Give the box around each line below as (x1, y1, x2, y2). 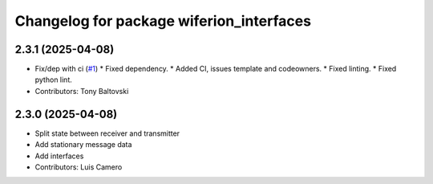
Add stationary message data (34, 140, 132, 149)
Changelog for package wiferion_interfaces (14, 12, 312, 30)
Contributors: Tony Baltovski (34, 86, 129, 96)
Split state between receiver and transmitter (34, 129, 180, 138)
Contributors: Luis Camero (34, 162, 123, 172)
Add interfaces (34, 151, 84, 161)
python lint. (34, 75, 72, 84)
